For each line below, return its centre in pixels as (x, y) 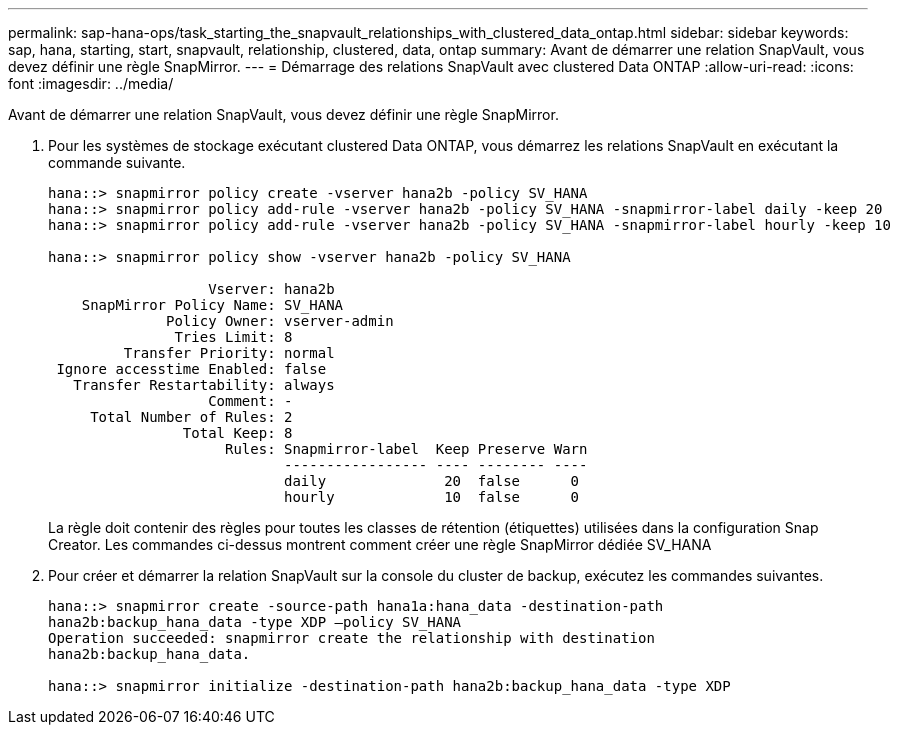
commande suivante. (117, 162)
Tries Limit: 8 (233, 337)
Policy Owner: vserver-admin (280, 321)
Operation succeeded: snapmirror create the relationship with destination (351, 638)
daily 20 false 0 (432, 481)
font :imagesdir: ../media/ (91, 83)
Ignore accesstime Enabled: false (191, 369)
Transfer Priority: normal (229, 353)
